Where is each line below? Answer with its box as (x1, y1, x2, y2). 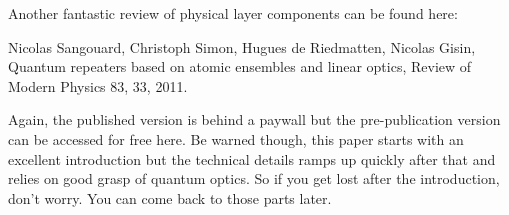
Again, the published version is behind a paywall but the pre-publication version (8, 109, 501, 130)
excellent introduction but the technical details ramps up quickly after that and (8, 148, 496, 169)
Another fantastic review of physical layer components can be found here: (8, 3, 458, 23)
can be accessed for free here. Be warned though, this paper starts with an (8, 128, 464, 149)
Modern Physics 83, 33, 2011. (8, 75, 188, 96)
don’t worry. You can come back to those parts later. (8, 187, 332, 208)
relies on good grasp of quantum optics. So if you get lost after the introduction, (8, 168, 500, 189)
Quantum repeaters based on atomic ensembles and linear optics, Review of (8, 56, 472, 77)
